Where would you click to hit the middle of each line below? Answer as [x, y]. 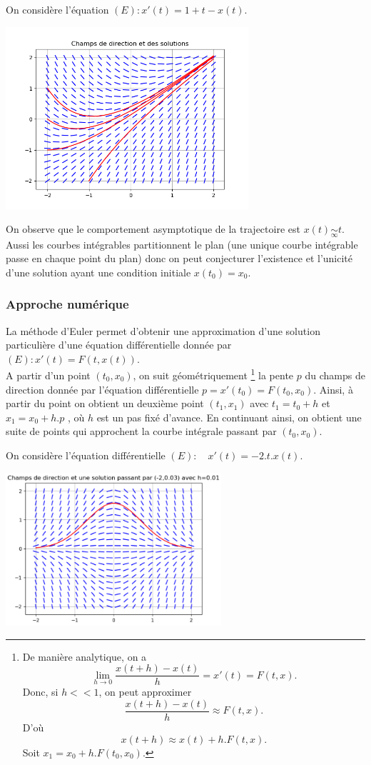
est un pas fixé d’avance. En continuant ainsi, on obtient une [229, 417]
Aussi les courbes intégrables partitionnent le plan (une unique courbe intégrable [182, 244]
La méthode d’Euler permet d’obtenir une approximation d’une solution [163, 330]
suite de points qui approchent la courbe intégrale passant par [141, 431]
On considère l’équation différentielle [86, 455]
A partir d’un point [48, 375]
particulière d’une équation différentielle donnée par [119, 345]
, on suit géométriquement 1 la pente [213, 374]
